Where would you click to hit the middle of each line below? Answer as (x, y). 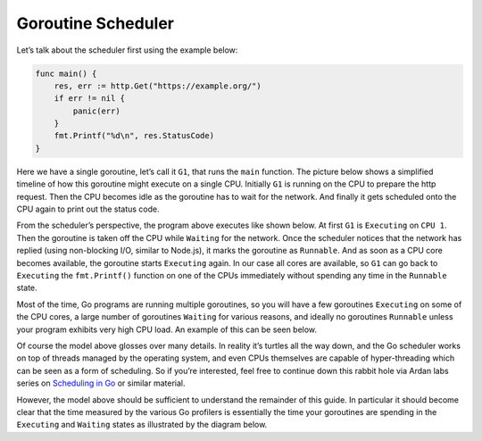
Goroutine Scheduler (95, 23)
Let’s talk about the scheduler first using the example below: (127, 50)
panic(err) (96, 111)
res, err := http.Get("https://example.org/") (158, 86)
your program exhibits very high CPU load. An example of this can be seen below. (166, 329)
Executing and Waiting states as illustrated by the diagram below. (142, 425)
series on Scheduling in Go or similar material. (101, 383)
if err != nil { (89, 99)
